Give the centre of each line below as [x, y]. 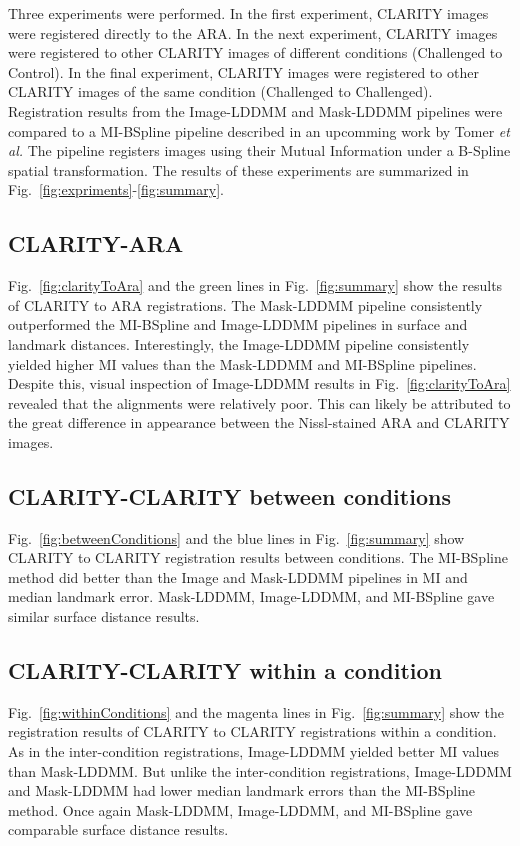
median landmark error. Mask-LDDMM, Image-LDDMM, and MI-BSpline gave [251, 596]
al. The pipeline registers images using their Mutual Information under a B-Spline [259, 150]
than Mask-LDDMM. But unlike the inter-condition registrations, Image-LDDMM [260, 770]
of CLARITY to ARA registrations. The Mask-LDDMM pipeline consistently [245, 304]
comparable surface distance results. [118, 829]
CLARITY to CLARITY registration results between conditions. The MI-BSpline [258, 557]
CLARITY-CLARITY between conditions [229, 495]
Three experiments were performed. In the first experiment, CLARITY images [248, 13]
